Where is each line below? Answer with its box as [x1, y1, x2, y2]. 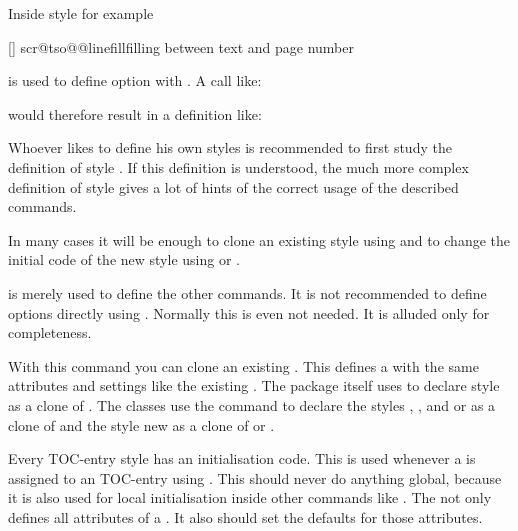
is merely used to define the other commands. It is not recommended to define [8, 282, 487, 303]
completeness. [8, 322, 92, 343]
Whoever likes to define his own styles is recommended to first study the [8, 137, 452, 158]
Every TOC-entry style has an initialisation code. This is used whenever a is [8, 448, 476, 469]
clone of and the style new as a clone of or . [8, 414, 275, 435]
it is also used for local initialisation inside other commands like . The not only [8, 487, 492, 508]
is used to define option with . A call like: [8, 70, 262, 91]
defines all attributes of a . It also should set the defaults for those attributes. [8, 506, 483, 527]
